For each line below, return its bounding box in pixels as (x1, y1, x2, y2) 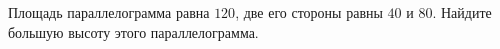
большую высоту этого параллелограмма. (8, 21, 259, 42)
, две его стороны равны (235, 2, 383, 22)
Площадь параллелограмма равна (8, 2, 210, 22)
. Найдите (432, 2, 492, 22)
